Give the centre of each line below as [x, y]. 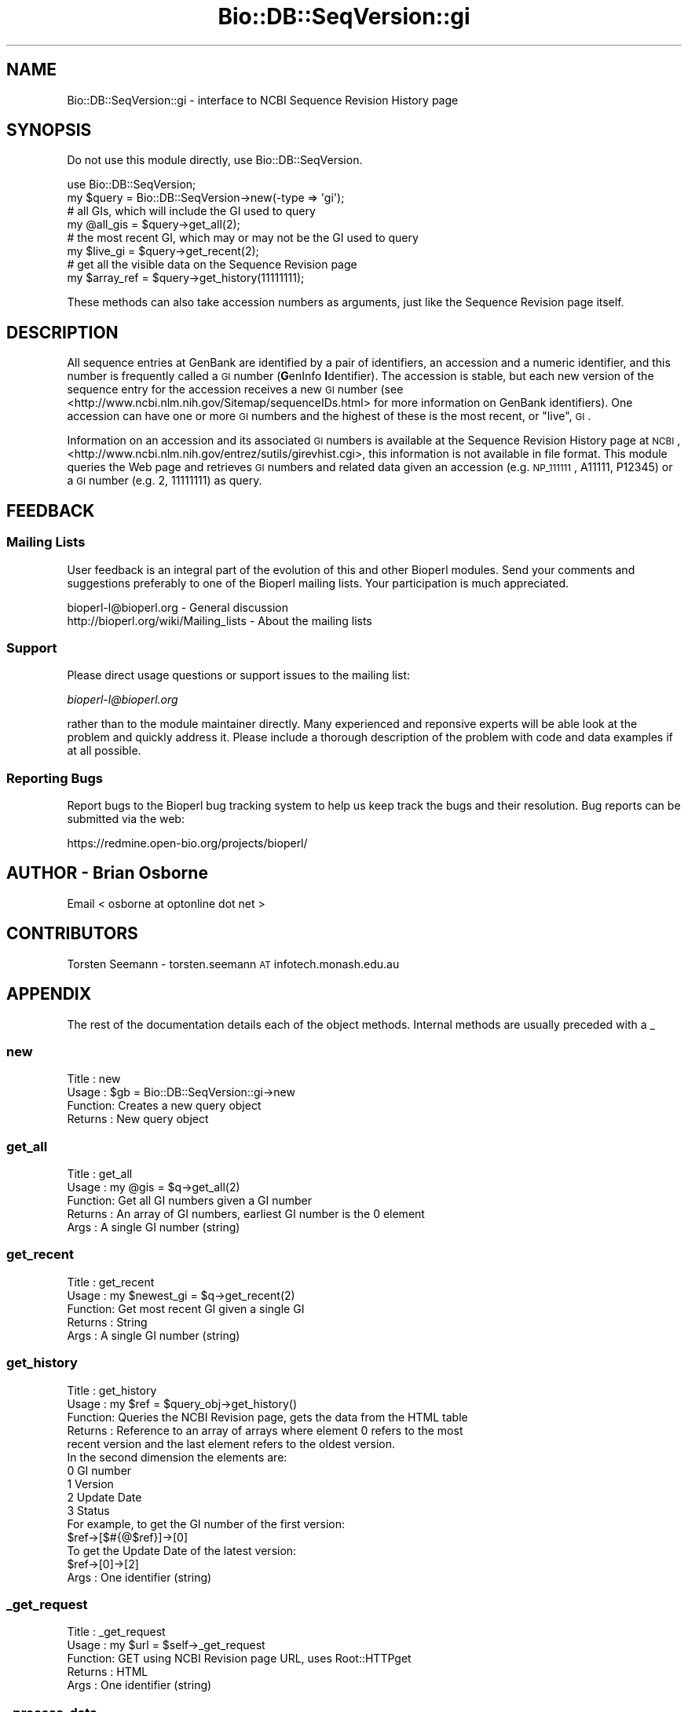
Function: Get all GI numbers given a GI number [190, 1201]
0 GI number [99, 1470]
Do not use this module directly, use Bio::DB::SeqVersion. [215, 160]
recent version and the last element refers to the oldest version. [231, 1443]
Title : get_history [112, 1390]
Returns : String [107, 1322]
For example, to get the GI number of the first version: [206, 1524]
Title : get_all [100, 1174]
